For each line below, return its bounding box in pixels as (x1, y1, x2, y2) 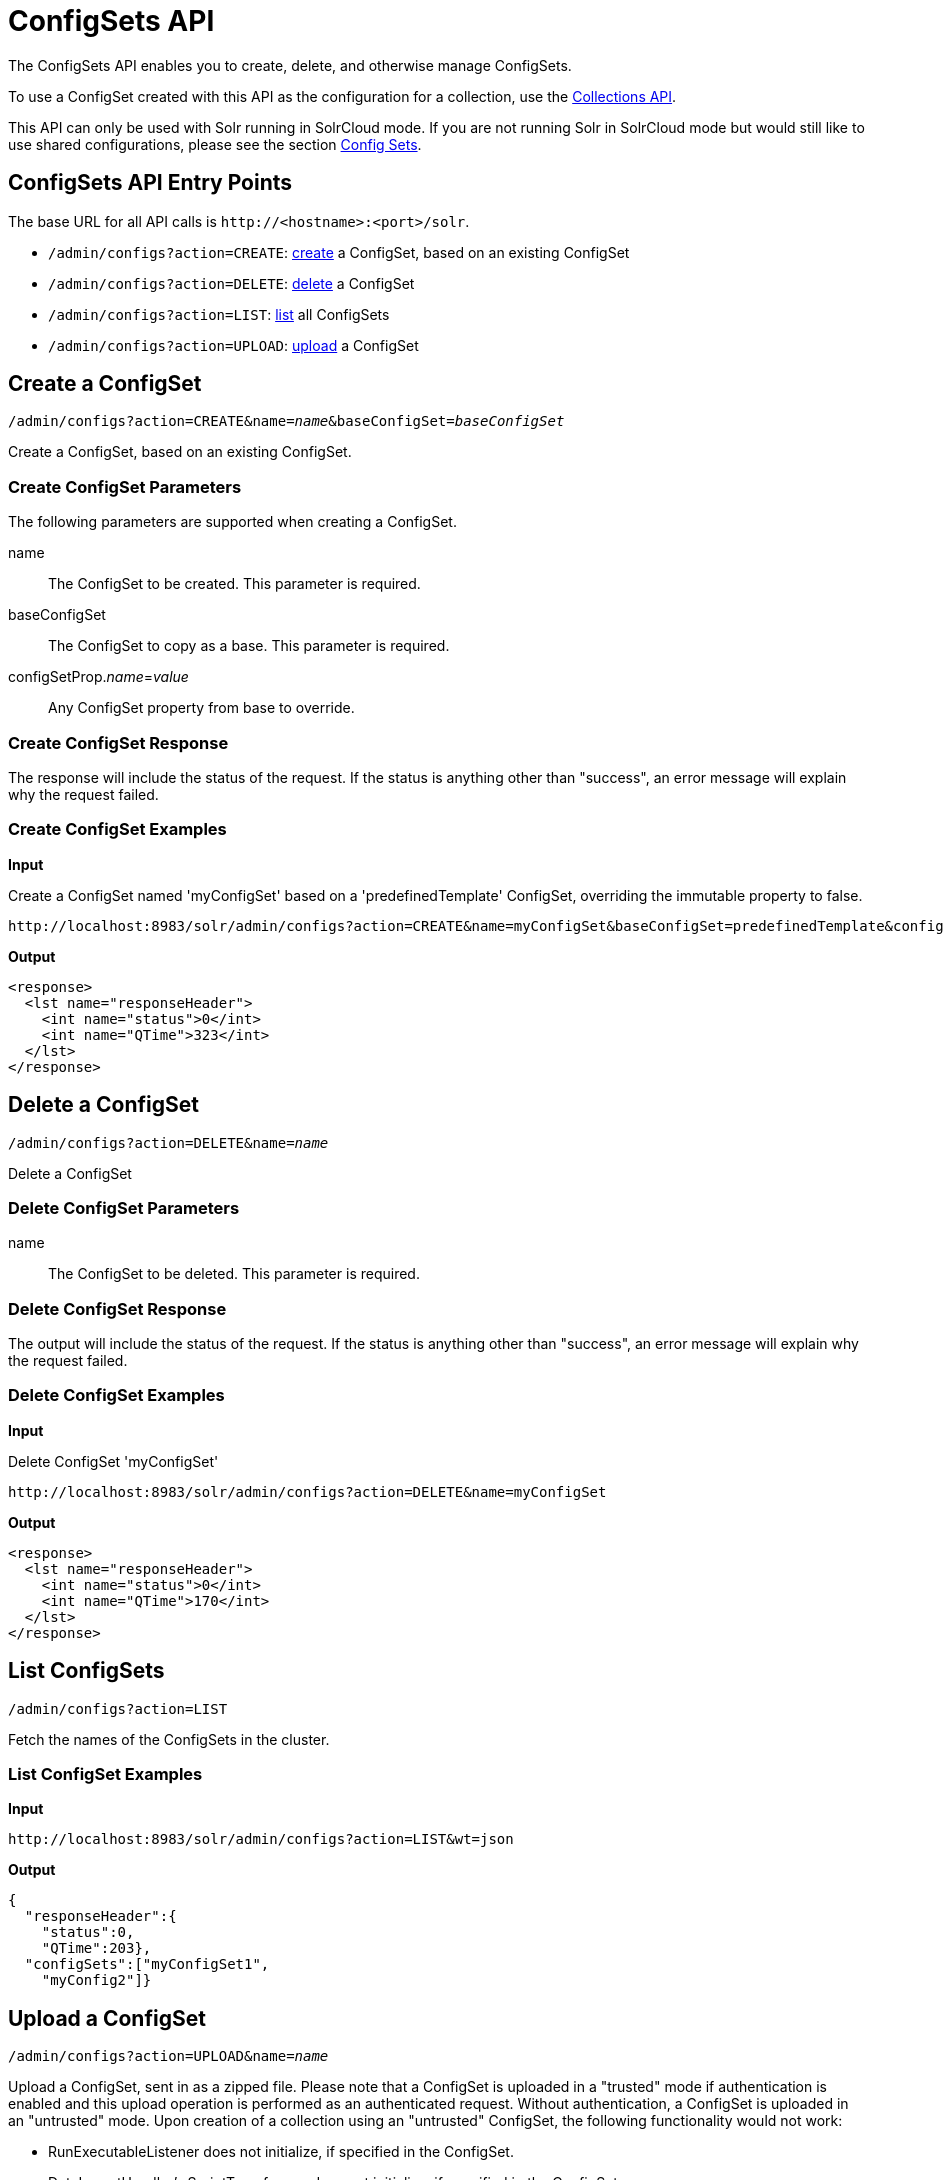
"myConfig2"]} (41, 1972, 152, 1989)
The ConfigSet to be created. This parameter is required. (48, 575, 421, 593)
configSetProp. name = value (8, 668, 189, 686)
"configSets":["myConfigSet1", (24, 1956, 270, 1973)
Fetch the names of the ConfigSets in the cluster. (8, 1730, 330, 1748)
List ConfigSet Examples (8, 1764, 203, 1784)
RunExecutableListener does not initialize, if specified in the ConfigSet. (48, 2143, 514, 2161)
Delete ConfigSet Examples (8, 1385, 225, 1406)
